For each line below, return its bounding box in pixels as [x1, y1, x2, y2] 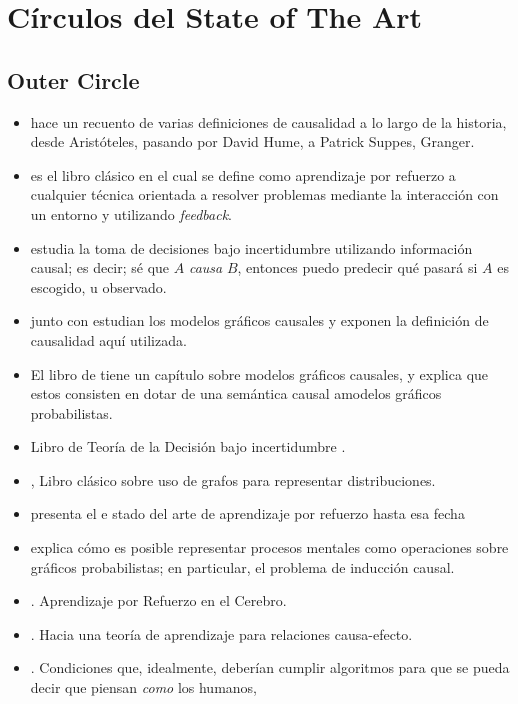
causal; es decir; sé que [30, 257, 170, 278]
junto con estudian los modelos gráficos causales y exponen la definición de [30, 310, 489, 331]
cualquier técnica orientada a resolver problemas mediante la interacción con [30, 184, 499, 205]
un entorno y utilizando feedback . [30, 203, 232, 224]
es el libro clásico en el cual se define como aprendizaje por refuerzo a [30, 164, 456, 185]
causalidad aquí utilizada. [30, 329, 187, 350]
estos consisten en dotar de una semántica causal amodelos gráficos [30, 383, 442, 404]
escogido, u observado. [30, 276, 167, 297]
